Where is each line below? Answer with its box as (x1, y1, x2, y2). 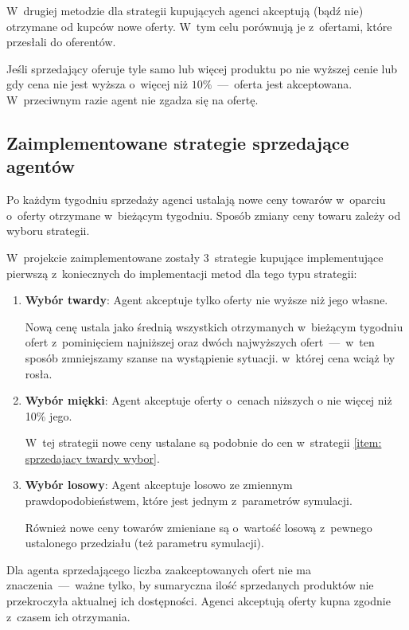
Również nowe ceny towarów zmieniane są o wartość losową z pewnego (25, 518, 372, 535)
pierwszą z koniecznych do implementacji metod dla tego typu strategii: (6, 264, 357, 281)
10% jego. (25, 407, 72, 424)
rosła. (25, 365, 53, 382)
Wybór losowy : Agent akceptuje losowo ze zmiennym (25, 476, 293, 493)
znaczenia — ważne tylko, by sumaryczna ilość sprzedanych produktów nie (6, 577, 374, 593)
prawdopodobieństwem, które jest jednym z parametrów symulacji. (25, 492, 353, 509)
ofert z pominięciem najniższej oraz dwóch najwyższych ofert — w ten (25, 334, 375, 350)
